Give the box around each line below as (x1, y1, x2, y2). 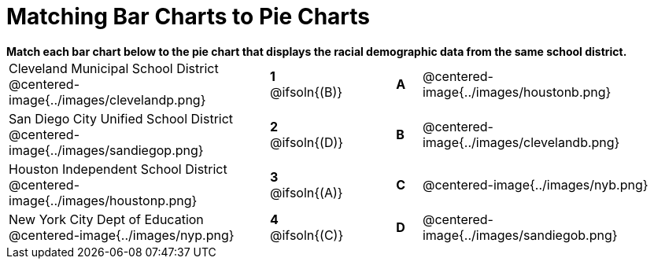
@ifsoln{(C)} (270, 226, 344, 243)
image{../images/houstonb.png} (422, 83, 612, 100)
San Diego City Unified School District (9, 110, 234, 127)
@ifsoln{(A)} (270, 184, 343, 201)
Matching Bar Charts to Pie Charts (6, 3, 370, 30)
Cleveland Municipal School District (9, 60, 219, 76)
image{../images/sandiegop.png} (9, 142, 204, 158)
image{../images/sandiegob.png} (422, 226, 618, 243)
